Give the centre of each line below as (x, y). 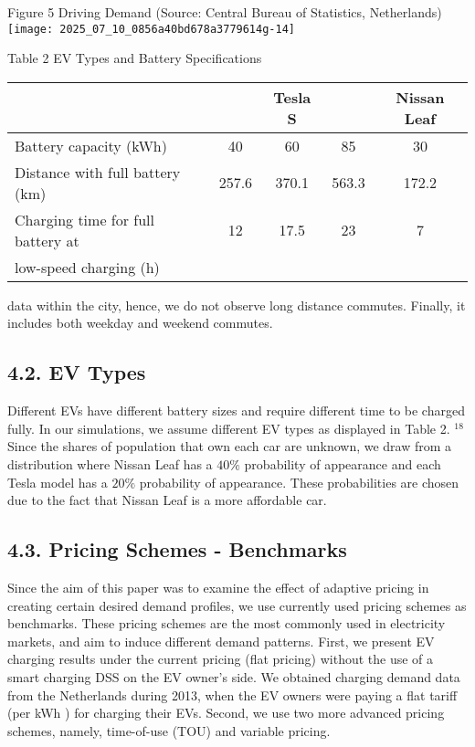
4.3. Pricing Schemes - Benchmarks (177, 549)
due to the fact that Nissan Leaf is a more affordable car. (167, 500)
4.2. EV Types (77, 372)
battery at (47, 240)
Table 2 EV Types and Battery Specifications (135, 58)
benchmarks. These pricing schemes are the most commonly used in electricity (227, 623)
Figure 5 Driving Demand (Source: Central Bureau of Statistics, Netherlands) (225, 12)
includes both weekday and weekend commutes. (140, 323)
